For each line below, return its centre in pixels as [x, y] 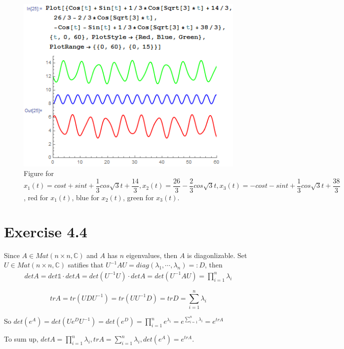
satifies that [86, 265]
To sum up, [21, 339]
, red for [36, 197]
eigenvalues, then [152, 255]
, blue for [86, 197]
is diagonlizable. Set [217, 255]
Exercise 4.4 [46, 231]
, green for [138, 197]
